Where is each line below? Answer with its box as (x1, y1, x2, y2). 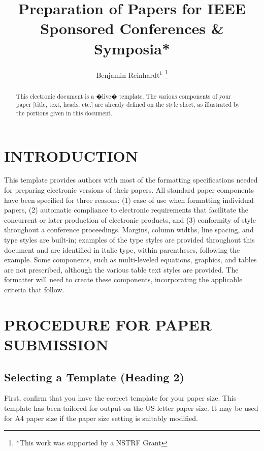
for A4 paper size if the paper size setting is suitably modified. (4, 412, 199, 423)
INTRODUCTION (4, 145, 139, 166)
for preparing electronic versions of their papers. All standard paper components (4, 185, 254, 195)
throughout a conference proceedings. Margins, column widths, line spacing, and (4, 224, 254, 235)
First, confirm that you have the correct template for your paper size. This (4, 393, 237, 403)
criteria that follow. (4, 284, 64, 294)
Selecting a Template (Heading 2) (4, 369, 184, 384)
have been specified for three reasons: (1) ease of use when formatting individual (4, 194, 254, 205)
